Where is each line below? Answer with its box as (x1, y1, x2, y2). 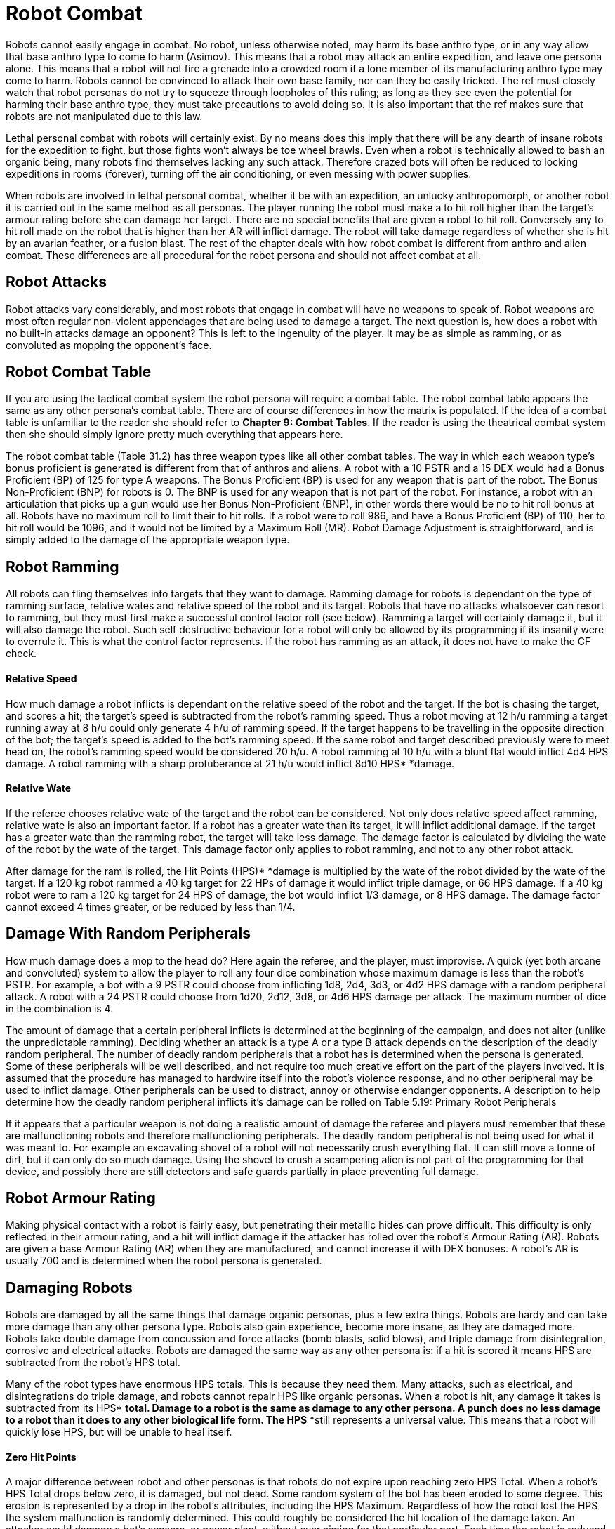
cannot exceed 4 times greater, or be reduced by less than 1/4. (6, 900, 296, 913)
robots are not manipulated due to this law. (6, 110, 203, 122)
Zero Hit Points (6, 1450, 77, 1463)
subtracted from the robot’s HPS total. (6, 1356, 180, 1369)
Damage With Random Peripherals (6, 925, 251, 943)
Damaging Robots (6, 1278, 133, 1297)
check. (6, 647, 37, 660)
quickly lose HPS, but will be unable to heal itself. (6, 1426, 232, 1438)
